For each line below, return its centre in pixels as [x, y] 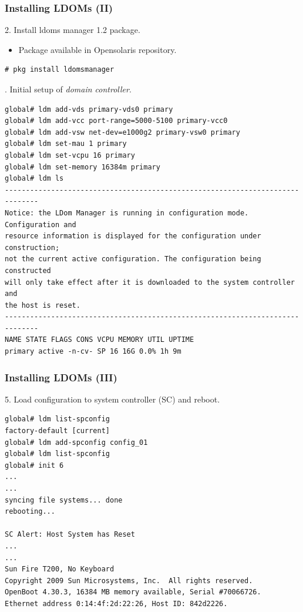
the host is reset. [43, 305]
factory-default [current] [57, 431]
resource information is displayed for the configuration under [133, 236]
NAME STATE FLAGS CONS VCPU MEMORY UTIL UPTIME [100, 340]
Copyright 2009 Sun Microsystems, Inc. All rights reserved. [129, 581]
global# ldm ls [34, 179]
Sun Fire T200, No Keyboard [60, 569]
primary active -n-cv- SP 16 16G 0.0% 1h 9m [93, 352]
